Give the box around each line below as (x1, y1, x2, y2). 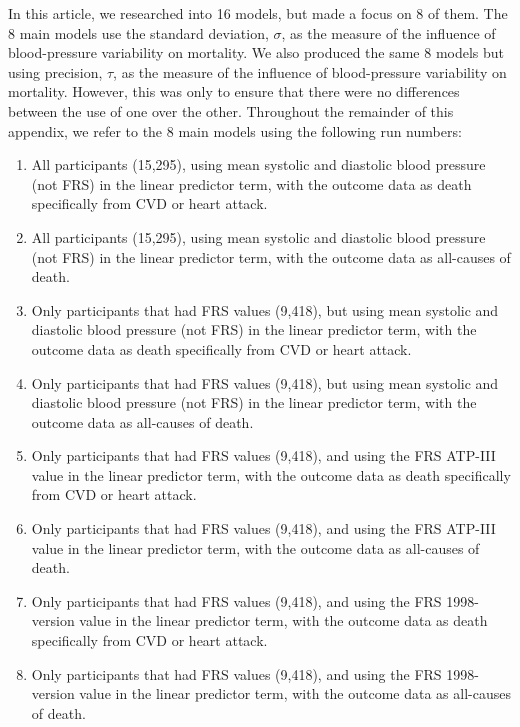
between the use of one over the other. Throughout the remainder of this (8, 100, 454, 121)
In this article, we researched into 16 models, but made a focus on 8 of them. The (8, 3, 508, 23)
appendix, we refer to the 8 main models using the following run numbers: (8, 120, 462, 141)
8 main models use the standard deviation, (8, 22, 269, 43)
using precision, (8, 61, 103, 82)
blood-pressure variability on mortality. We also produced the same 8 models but (8, 42, 505, 63)
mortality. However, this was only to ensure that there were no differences (8, 81, 460, 102)
